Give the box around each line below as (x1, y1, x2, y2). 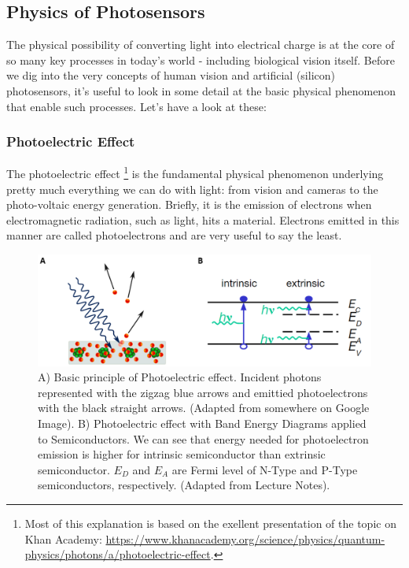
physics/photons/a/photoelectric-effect (24, 546, 211, 562)
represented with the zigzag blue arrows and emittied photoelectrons (38, 384, 368, 400)
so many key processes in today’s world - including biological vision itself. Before (6, 51, 395, 68)
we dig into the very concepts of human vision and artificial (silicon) (6, 67, 335, 84)
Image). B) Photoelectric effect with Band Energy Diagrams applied (38, 415, 367, 431)
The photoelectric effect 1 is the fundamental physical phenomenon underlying (6, 163, 384, 182)
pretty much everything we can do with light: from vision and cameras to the (6, 180, 378, 197)
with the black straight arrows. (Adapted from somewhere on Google (38, 399, 370, 416)
